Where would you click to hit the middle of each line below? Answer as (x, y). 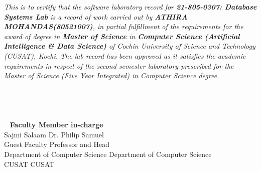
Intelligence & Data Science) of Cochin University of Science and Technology (130, 46)
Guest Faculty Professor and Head (57, 144)
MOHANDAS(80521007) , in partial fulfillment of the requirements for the (124, 26)
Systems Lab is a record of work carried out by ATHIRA (96, 16)
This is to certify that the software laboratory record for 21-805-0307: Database (130, 7)
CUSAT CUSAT (29, 164)
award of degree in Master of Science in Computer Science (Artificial (122, 36)
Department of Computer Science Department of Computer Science (108, 154)
